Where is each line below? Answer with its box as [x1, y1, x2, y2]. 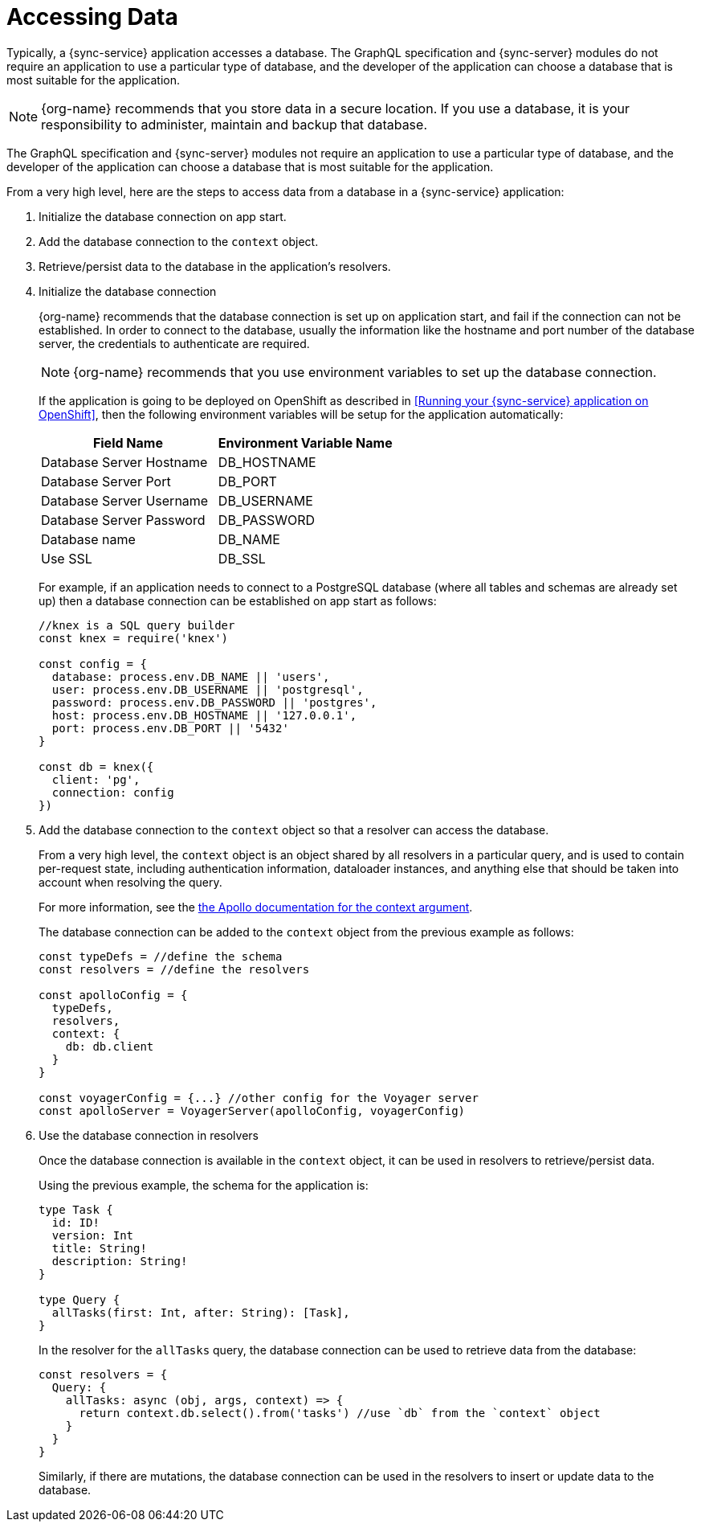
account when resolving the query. [39, 875, 222, 889]
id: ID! [51, 1215, 100, 1229]
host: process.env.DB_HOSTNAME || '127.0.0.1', [51, 708, 357, 722]
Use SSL [41, 550, 92, 567]
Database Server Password [41, 511, 206, 528]
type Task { [39, 1202, 113, 1216]
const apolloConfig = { [39, 988, 188, 1002]
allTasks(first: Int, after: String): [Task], [51, 1305, 350, 1319]
